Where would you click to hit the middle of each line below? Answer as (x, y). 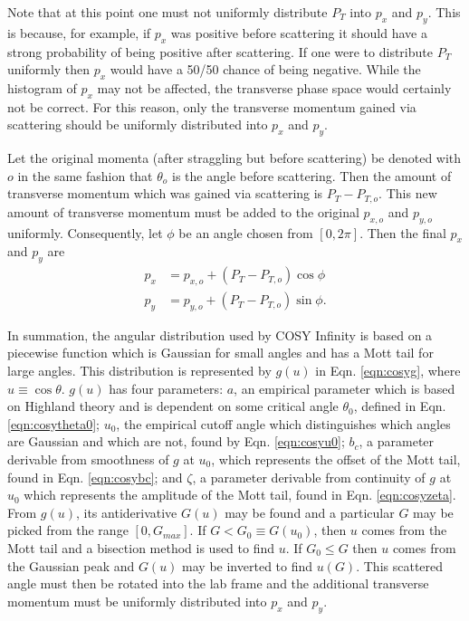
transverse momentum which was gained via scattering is (165, 193)
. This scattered (400, 565)
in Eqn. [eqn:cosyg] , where (388, 371)
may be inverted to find (248, 565)
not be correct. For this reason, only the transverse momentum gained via (212, 106)
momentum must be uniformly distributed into (137, 601)
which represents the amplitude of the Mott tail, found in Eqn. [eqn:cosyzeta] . (240, 495)
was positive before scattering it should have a (299, 32)
